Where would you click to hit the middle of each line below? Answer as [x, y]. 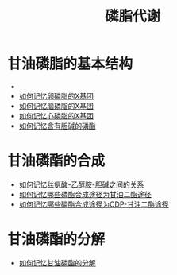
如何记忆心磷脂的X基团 [56, 115]
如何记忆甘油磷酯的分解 [57, 262]
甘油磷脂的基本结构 [70, 64]
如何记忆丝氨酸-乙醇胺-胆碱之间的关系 [81, 184]
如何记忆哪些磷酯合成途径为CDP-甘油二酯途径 [94, 204]
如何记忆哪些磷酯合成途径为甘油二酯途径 [85, 194]
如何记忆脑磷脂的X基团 [56, 106]
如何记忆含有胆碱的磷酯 [57, 126]
